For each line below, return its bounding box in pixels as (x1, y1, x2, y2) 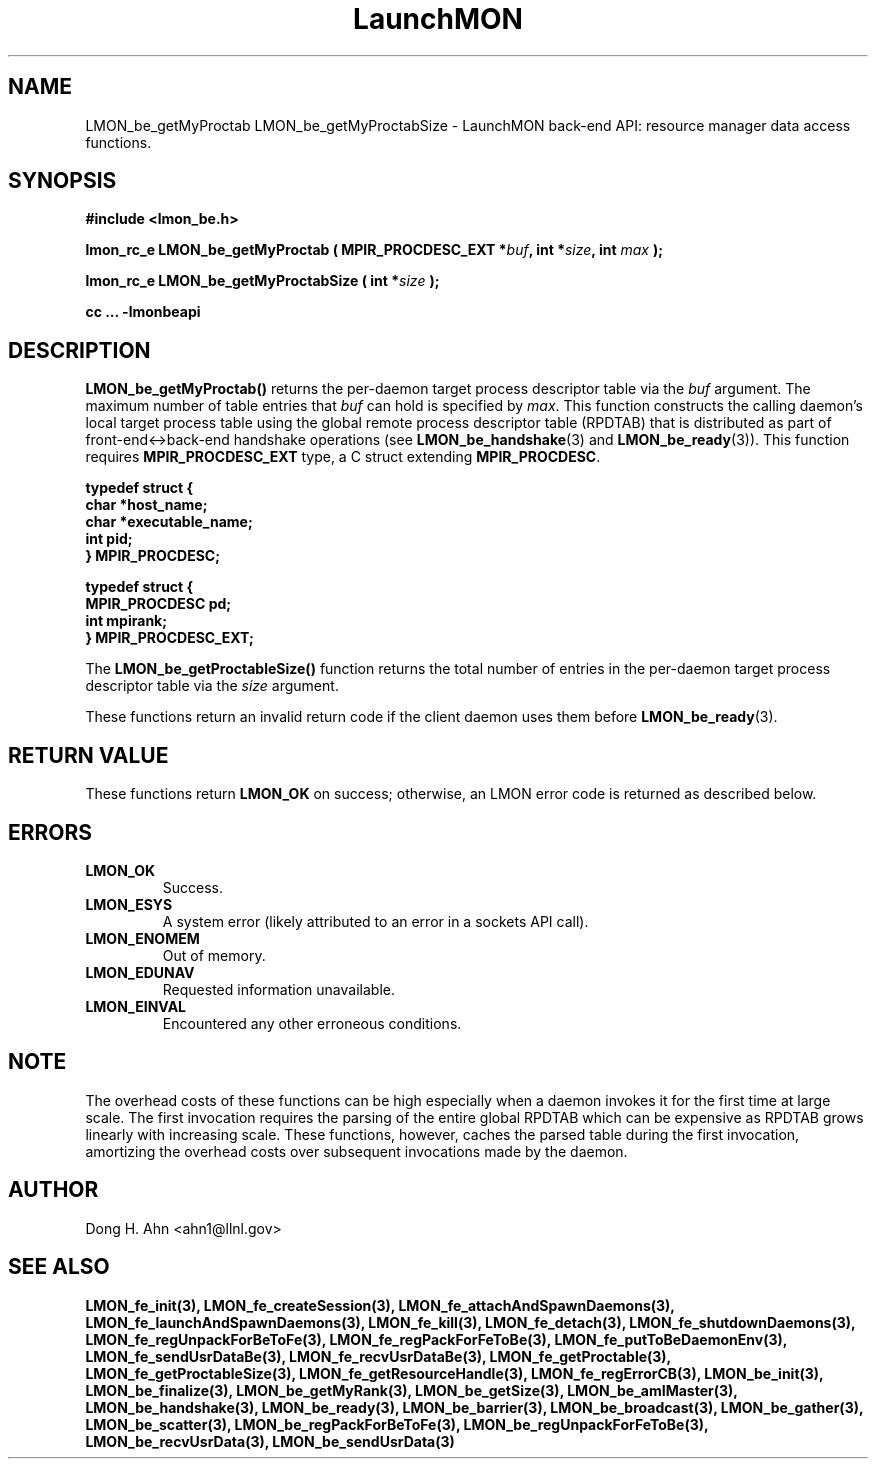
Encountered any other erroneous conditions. (162, 1014, 462, 1032)
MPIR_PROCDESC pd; (85, 595, 232, 613)
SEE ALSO (8, 1254, 110, 1280)
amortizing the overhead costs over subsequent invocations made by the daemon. (85, 1142, 628, 1160)
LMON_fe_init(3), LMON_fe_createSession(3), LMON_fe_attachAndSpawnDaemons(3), (85, 1296, 675, 1314)
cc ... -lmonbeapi (85, 303, 201, 321)
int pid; (85, 530, 133, 548)
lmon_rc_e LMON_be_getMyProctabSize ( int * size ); (85, 272, 440, 290)
